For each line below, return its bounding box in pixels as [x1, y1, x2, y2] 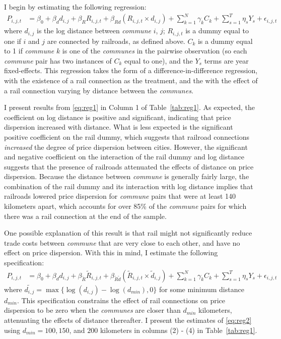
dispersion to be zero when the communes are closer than [4, 305, 181, 315]
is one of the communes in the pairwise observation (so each [62, 45, 247, 56]
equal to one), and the [124, 55, 193, 66]
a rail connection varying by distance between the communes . [4, 85, 193, 95]
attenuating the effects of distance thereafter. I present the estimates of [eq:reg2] [4, 315, 252, 325]
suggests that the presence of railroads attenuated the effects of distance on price [4, 161, 254, 172]
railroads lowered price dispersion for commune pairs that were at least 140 [4, 191, 236, 201]
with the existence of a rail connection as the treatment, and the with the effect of [4, 75, 258, 85]
